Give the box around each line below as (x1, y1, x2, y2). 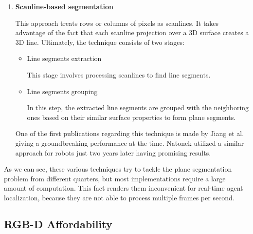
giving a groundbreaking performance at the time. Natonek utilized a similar (15, 137, 244, 148)
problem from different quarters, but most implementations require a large (4, 173, 226, 183)
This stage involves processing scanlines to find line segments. (27, 69, 211, 79)
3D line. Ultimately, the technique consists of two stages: (15, 37, 184, 47)
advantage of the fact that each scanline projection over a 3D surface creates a (15, 27, 249, 38)
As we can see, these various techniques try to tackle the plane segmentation (4, 164, 232, 174)
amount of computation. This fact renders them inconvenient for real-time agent (4, 183, 243, 193)
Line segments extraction (27, 53, 102, 63)
